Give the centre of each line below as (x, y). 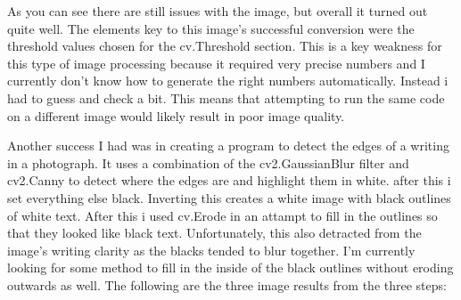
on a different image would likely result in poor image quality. (176, 115)
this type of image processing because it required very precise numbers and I (216, 63)
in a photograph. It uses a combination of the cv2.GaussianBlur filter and (208, 162)
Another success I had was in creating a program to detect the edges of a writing (228, 146)
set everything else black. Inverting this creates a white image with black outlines (229, 197)
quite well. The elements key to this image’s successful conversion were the (211, 28)
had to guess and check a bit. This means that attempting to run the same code (226, 97)
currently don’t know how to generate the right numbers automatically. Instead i (228, 81)
